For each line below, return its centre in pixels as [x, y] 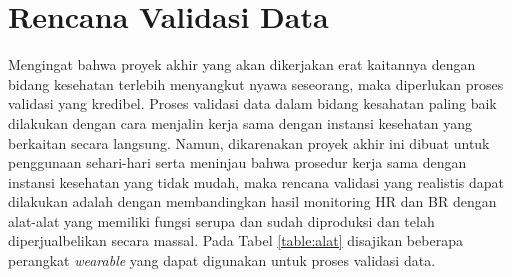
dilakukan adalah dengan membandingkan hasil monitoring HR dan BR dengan [252, 201]
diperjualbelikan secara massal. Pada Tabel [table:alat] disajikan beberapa [235, 240]
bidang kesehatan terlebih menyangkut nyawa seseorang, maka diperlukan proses [256, 83]
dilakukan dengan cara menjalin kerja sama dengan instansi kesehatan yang [240, 122]
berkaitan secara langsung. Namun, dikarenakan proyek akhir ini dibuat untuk [249, 142]
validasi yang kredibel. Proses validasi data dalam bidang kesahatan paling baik [252, 103]
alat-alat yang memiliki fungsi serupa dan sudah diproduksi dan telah [221, 220]
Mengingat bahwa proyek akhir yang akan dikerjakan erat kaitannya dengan [242, 64]
